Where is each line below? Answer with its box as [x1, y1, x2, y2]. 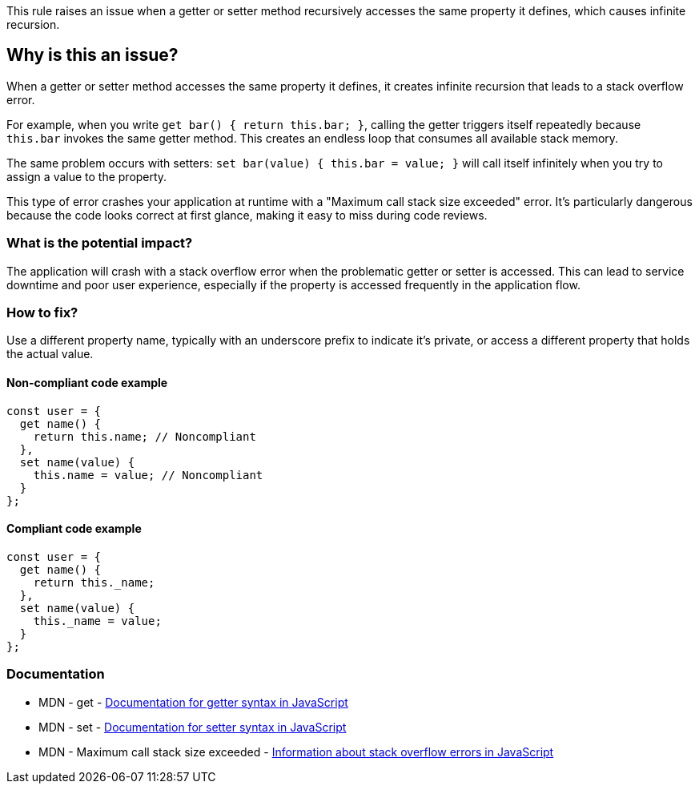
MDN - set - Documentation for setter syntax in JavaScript [38, 719, 347, 734]
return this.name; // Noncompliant [33, 429, 256, 443]
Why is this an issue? [6, 45, 179, 66]
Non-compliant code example [6, 375, 168, 389]
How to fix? [6, 304, 78, 320]
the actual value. [6, 347, 94, 361]
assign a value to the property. [6, 169, 167, 183]
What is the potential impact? [6, 235, 193, 252]
